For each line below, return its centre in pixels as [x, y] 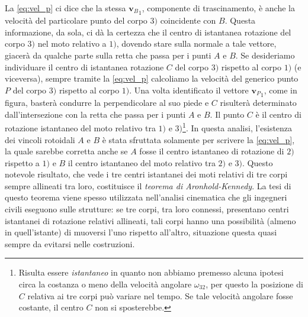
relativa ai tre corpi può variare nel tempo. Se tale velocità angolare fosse [160, 295]
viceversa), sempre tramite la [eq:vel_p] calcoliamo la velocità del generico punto [152, 78]
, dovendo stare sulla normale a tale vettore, [196, 43]
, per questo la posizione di [254, 284]
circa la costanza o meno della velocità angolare [105, 284]
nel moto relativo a [72, 43]
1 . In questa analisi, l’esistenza [238, 127]
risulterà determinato [258, 103]
